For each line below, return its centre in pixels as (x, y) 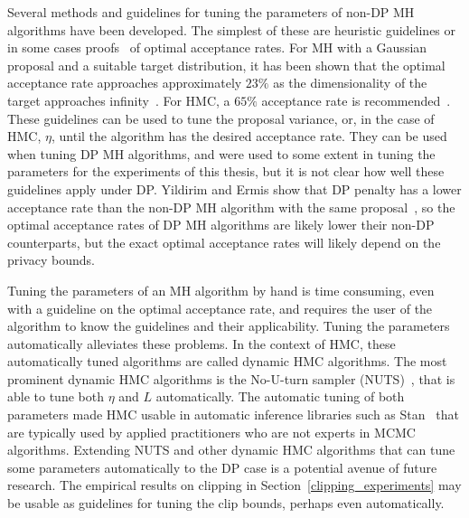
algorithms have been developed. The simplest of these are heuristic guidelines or (232, 29)
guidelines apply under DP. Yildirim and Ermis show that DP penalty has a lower (234, 188)
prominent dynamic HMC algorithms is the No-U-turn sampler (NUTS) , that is (231, 378)
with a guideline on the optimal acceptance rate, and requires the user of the (220, 308)
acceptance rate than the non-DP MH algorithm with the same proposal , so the (231, 207)
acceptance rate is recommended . (356, 100)
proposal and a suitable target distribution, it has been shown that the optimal (226, 65)
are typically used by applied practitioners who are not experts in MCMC (211, 432)
